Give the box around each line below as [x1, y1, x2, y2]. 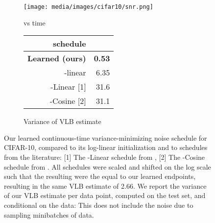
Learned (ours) [27, 52, 86, 64]
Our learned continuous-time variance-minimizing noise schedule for [4, 132, 207, 143]
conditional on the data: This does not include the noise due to [4, 200, 193, 210]
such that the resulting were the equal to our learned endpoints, [4, 171, 196, 181]
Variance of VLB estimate [24, 116, 101, 126]
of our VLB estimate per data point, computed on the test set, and [4, 190, 206, 200]
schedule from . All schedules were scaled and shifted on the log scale [4, 161, 211, 172]
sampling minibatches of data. [4, 209, 94, 220]
